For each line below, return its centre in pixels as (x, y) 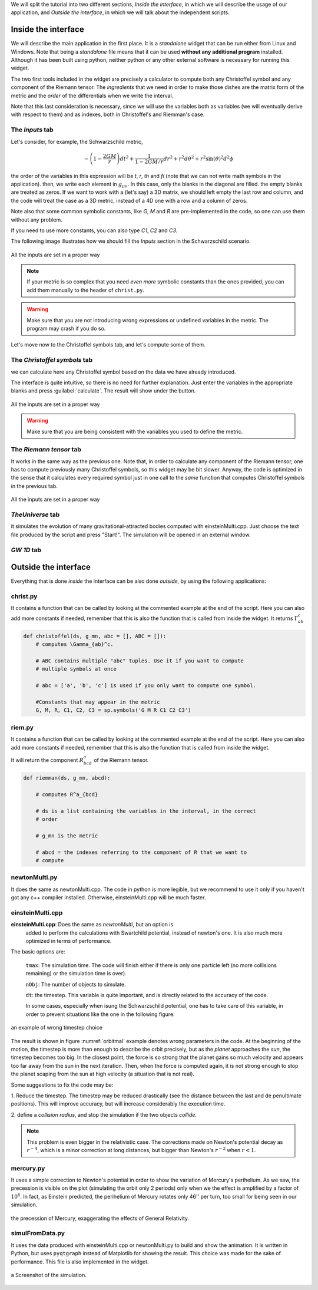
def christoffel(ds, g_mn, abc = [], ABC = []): (95, 636)
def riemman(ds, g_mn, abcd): (67, 778)
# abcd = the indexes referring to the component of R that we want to (141, 852)
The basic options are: (38, 952)
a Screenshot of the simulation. (49, 1275)
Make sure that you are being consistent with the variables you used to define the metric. (135, 431)
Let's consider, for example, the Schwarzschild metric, (77, 141)
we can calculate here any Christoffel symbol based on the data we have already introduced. (123, 372)
